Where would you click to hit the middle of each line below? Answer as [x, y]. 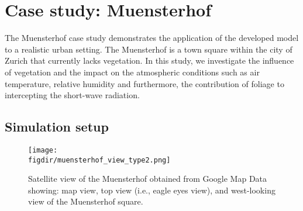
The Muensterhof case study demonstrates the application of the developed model [152, 38]
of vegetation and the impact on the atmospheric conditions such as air [132, 72]
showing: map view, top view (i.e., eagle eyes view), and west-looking [152, 190]
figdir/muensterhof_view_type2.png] [99, 160]
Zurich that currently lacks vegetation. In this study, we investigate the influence [149, 60]
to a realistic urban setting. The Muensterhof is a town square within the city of [149, 49]
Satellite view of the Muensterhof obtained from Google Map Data [148, 179]
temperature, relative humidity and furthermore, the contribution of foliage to [144, 83]
